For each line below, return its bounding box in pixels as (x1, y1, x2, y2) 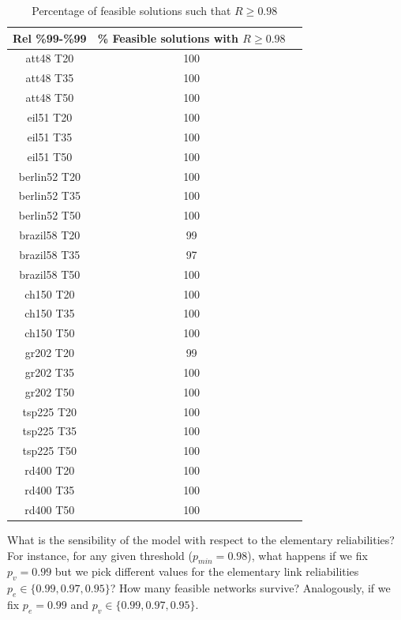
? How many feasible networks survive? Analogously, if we (110, 580, 391, 596)
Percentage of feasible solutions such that (32, 2, 231, 18)
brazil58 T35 (19, 246, 81, 262)
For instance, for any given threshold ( (7, 547, 193, 563)
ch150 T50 (24, 325, 75, 341)
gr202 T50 (24, 383, 74, 400)
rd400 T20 (24, 462, 75, 479)
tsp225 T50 (22, 442, 77, 459)
